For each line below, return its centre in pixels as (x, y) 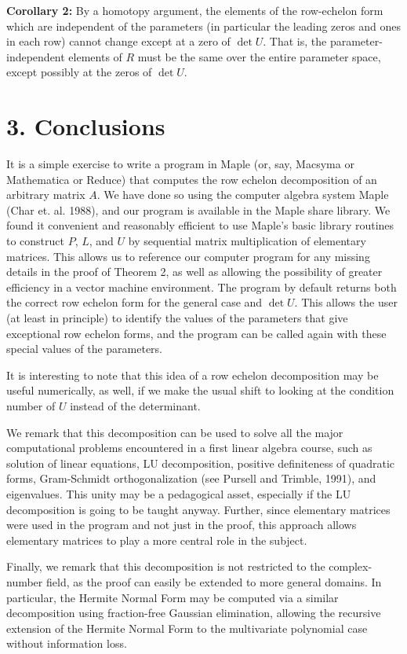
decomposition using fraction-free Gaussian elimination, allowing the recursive (194, 613)
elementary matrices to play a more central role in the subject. (157, 540)
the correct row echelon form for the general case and (134, 302)
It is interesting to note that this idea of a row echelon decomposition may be (193, 375)
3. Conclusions (86, 126)
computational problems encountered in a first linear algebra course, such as (189, 448)
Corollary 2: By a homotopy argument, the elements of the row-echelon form (195, 10)
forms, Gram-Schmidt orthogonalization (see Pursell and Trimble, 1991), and (191, 478)
